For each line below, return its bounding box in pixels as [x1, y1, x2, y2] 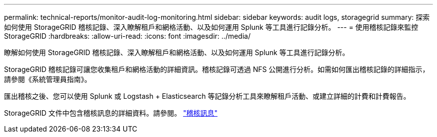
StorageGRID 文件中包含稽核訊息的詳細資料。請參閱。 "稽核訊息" [4, 109, 218, 117]
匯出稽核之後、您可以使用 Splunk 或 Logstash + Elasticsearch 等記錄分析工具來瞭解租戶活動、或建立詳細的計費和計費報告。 [4, 92, 411, 100]
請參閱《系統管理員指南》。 [4, 75, 91, 83]
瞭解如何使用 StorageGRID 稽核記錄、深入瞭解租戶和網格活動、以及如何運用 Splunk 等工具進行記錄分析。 [4, 48, 349, 57]
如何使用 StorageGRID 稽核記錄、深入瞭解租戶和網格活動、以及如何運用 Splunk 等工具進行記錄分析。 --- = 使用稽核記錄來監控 [4, 23, 419, 31]
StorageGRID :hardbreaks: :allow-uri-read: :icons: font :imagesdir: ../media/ [4, 32, 251, 40]
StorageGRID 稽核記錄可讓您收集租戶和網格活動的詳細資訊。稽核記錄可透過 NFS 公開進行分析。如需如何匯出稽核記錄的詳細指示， [4, 65, 430, 73]
